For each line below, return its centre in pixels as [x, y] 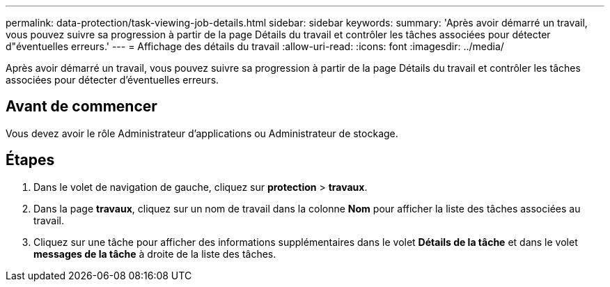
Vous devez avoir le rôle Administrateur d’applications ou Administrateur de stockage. [202, 133]
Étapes [30, 160]
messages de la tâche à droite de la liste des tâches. [155, 254]
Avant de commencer [81, 107]
